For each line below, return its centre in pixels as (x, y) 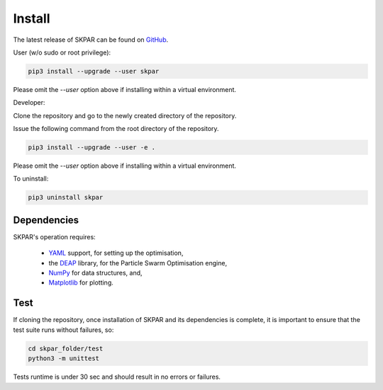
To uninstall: (31, 179)
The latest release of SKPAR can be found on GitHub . (91, 40)
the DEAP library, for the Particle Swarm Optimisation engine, (138, 263)
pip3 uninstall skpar (66, 197)
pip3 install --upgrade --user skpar (94, 71)
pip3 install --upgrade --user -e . (92, 148)
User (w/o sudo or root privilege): (62, 52)
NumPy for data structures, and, (95, 273)
